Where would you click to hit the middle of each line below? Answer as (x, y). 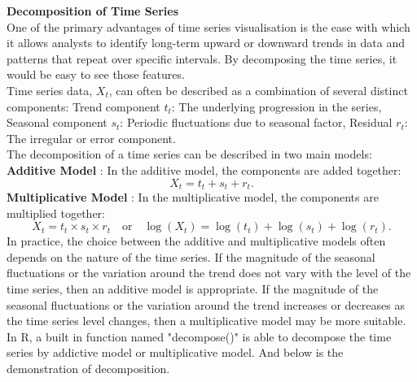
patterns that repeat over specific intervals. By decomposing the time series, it (202, 58)
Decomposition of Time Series (92, 11)
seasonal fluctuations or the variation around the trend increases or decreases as (206, 304)
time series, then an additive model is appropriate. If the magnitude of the (193, 288)
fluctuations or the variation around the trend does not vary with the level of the (209, 273)
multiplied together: (56, 213)
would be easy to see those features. (96, 74)
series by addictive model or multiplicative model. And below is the (175, 352)
